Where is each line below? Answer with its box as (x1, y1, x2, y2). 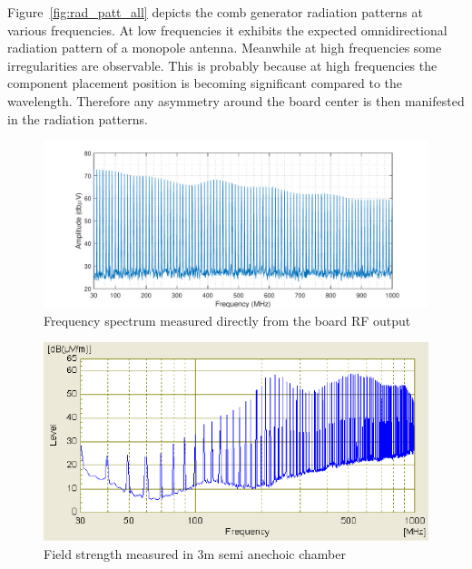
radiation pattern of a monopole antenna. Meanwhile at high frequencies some (7, 38, 442, 57)
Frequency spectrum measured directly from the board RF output (44, 310, 411, 329)
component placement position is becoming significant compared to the (7, 74, 403, 93)
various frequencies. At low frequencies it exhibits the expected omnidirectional (7, 20, 447, 39)
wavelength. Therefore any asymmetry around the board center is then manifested (7, 91, 465, 110)
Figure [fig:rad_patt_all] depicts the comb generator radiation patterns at (7, 3, 423, 21)
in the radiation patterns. (7, 109, 148, 128)
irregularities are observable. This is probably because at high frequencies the (7, 55, 438, 74)
